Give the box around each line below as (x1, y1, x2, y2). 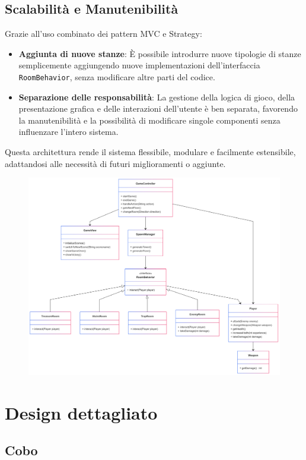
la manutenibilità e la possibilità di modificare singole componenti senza (18, 114, 280, 126)
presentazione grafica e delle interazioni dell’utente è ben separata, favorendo (18, 102, 298, 115)
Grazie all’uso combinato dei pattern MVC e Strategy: (5, 27, 202, 40)
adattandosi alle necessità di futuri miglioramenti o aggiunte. (5, 157, 226, 169)
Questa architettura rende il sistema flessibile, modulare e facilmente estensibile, (5, 146, 296, 158)
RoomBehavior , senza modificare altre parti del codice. (18, 70, 215, 83)
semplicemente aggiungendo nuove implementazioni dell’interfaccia (18, 59, 260, 71)
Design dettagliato (5, 400, 158, 424)
